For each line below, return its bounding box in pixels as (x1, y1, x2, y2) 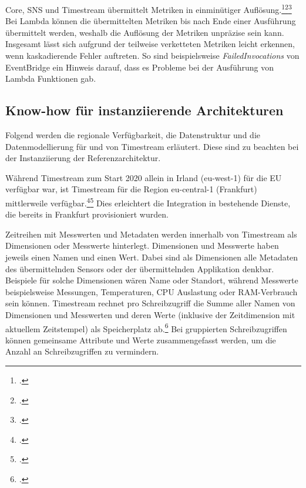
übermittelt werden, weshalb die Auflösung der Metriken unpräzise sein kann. (5, 26, 284, 38)
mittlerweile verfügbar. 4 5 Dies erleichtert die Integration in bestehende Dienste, (5, 195, 291, 209)
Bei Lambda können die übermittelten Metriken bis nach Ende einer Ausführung (5, 15, 296, 27)
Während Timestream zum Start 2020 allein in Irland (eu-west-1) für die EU (5, 171, 282, 183)
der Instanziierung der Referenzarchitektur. (5, 152, 161, 164)
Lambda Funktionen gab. (5, 72, 96, 85)
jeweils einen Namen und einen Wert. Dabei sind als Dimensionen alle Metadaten (5, 251, 298, 263)
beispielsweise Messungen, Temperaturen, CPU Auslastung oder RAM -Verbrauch (5, 285, 298, 298)
